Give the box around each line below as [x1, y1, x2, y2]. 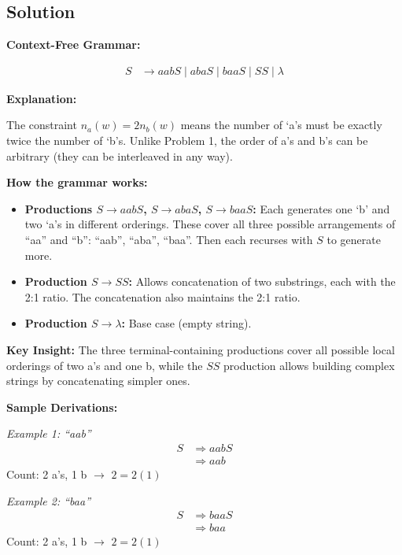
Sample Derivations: [6, 398, 118, 415]
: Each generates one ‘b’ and [253, 200, 390, 216]
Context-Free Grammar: [6, 36, 141, 53]
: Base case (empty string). [121, 315, 252, 331]
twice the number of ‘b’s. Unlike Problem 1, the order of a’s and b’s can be [6, 132, 368, 149]
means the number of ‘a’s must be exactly [180, 117, 382, 133]
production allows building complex [223, 357, 395, 373]
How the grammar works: [6, 174, 148, 191]
